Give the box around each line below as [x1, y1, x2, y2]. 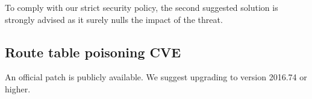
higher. [5, 82, 31, 95]
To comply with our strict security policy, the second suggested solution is [5, 1, 278, 13]
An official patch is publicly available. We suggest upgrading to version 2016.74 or [5, 71, 307, 83]
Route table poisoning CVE [5, 42, 181, 61]
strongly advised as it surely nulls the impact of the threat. [5, 13, 223, 25]
